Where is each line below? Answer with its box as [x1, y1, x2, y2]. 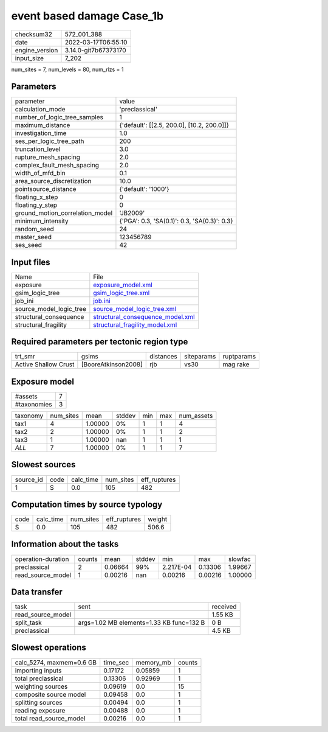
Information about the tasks [11, 539, 119, 549]
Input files [11, 257, 51, 267]
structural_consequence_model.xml [93, 312, 195, 321]
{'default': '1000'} [119, 185, 169, 193]
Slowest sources [11, 459, 76, 470]
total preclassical [15, 674, 64, 683]
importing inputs [15, 666, 62, 675]
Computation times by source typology [11, 499, 163, 509]
